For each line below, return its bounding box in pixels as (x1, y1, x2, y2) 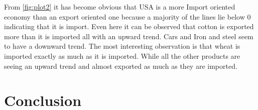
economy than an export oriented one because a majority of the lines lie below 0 (4, 11, 251, 22)
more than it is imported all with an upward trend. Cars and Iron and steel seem (4, 31, 253, 41)
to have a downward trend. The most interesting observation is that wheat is (4, 41, 240, 51)
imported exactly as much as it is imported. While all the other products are (4, 50, 240, 61)
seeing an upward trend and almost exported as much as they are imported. (4, 60, 237, 71)
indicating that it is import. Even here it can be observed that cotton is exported (4, 21, 254, 32)
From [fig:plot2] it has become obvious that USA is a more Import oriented (4, 2, 235, 12)
